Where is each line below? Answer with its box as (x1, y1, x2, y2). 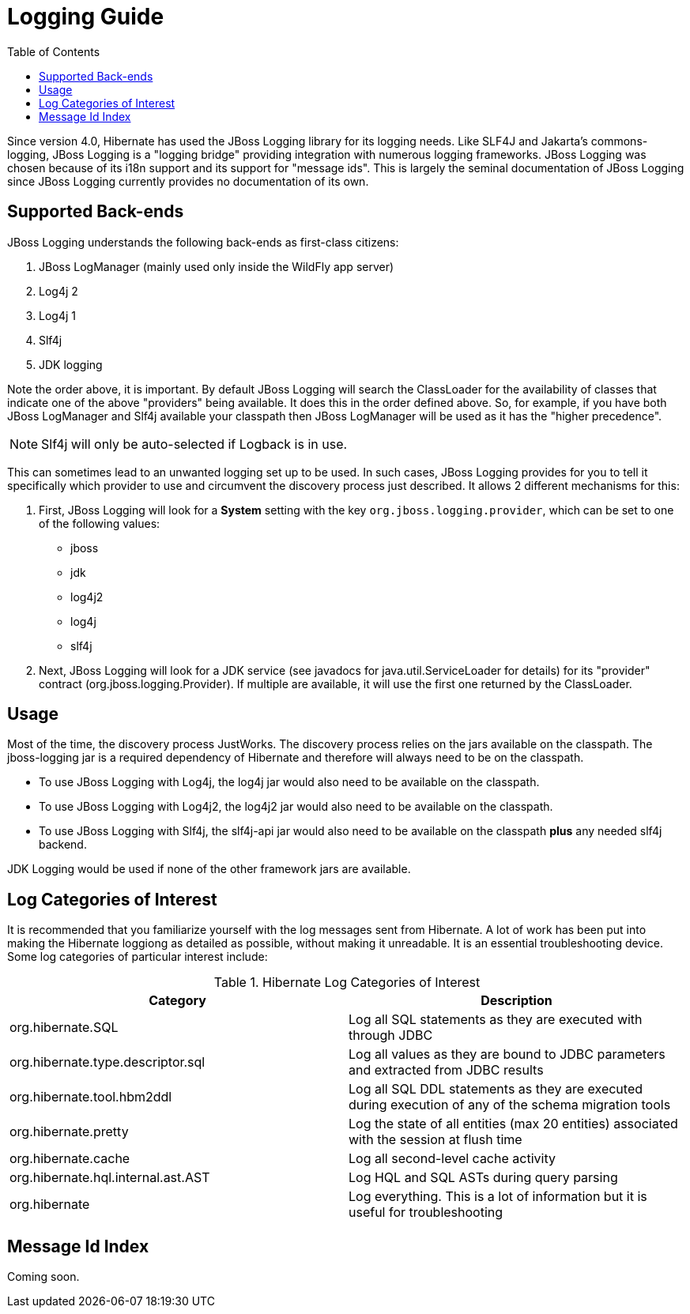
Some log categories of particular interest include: (7, 950, 268, 964)
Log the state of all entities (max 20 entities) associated (349, 1116, 678, 1132)
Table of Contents (7, 44, 100, 58)
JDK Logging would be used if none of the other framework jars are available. (7, 862, 411, 876)
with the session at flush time (349, 1131, 522, 1148)
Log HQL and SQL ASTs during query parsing (349, 1169, 618, 1186)
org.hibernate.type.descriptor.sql (9, 1054, 205, 1071)
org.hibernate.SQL (9, 1019, 119, 1036)
